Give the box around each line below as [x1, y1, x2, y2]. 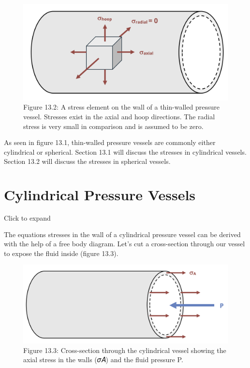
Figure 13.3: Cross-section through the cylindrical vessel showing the [23, 345, 226, 355]
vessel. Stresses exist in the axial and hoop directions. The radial [23, 111, 215, 121]
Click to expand [4, 213, 51, 223]
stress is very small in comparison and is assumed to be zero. [23, 121, 204, 131]
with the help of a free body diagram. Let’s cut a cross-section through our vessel [4, 239, 245, 249]
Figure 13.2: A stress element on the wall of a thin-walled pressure [23, 102, 220, 112]
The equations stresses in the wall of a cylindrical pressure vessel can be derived [4, 229, 241, 239]
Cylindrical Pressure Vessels [4, 185, 196, 205]
